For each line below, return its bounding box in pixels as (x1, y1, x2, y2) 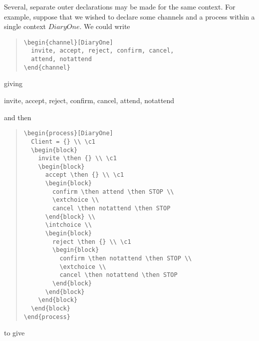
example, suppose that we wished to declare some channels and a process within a (4, 11, 255, 22)
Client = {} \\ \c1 (31, 138, 95, 145)
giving (4, 78, 22, 89)
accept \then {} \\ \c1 (45, 171, 124, 179)
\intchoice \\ (45, 221, 92, 229)
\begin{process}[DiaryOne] (23, 130, 113, 137)
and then (4, 112, 31, 122)
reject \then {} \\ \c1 (52, 238, 131, 245)
